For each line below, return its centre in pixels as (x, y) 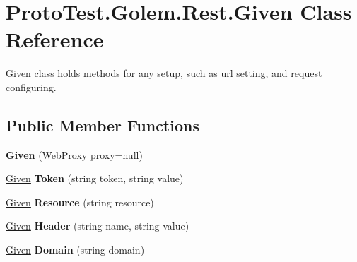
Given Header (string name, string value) (98, 226)
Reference (55, 39)
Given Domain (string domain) (75, 250)
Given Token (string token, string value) (95, 178)
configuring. (31, 87)
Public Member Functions (103, 125)
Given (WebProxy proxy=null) (74, 154)
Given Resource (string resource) (80, 202)
